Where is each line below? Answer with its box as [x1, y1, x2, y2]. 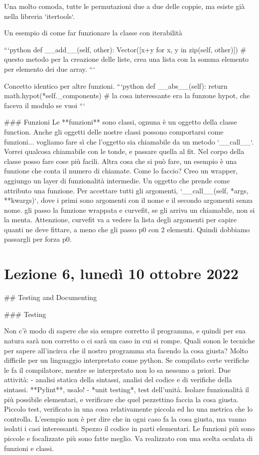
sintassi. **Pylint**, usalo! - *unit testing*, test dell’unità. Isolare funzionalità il [4, 384, 249, 394]
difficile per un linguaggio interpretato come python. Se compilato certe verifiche [4, 355, 250, 365]
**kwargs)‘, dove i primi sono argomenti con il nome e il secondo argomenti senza [4, 195, 253, 205]
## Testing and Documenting [4, 292, 97, 303]
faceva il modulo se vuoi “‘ [4, 100, 86, 110]
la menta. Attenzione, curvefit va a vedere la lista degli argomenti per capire [4, 214, 237, 225]
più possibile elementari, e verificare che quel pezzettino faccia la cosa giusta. [4, 394, 239, 404]
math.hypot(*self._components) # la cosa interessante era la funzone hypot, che [4, 90, 250, 101]
